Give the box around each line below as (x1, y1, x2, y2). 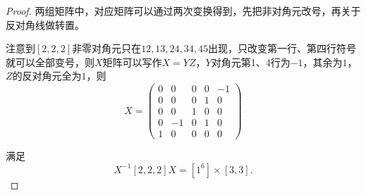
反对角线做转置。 (6, 17, 85, 32)
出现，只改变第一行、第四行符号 (208, 41, 357, 56)
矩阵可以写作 (102, 54, 162, 69)
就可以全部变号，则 (6, 54, 94, 69)
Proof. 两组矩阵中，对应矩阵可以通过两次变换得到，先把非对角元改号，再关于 (6, 4, 361, 18)
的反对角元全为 (12, 68, 82, 83)
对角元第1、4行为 (211, 54, 291, 69)
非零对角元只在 (72, 41, 142, 56)
